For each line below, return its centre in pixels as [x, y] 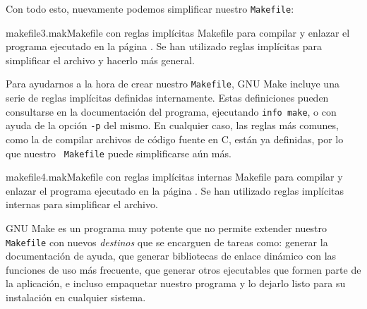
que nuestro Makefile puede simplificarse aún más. [119, 153]
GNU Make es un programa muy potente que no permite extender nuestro [167, 228]
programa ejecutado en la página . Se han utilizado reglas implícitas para [164, 46]
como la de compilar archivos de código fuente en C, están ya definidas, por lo [175, 139]
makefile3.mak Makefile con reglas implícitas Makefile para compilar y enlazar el [178, 32]
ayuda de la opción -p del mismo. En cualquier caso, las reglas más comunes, [172, 125]
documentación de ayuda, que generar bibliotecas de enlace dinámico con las [171, 256]
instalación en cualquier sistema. [76, 297]
